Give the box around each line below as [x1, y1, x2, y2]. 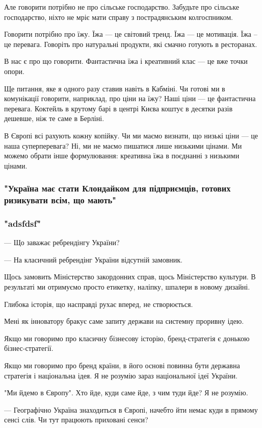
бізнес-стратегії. [4, 343, 54, 353]
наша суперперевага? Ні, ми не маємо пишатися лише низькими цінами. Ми [4, 140, 242, 151]
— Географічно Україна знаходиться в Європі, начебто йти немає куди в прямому [4, 404, 258, 415]
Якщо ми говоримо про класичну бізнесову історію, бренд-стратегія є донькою [4, 332, 250, 343]
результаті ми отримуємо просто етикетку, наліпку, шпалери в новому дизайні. [4, 281, 250, 292]
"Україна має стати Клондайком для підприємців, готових [4, 182, 231, 195]
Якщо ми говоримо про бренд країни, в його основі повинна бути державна [4, 360, 240, 371]
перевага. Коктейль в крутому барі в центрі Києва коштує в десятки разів [4, 103, 233, 113]
